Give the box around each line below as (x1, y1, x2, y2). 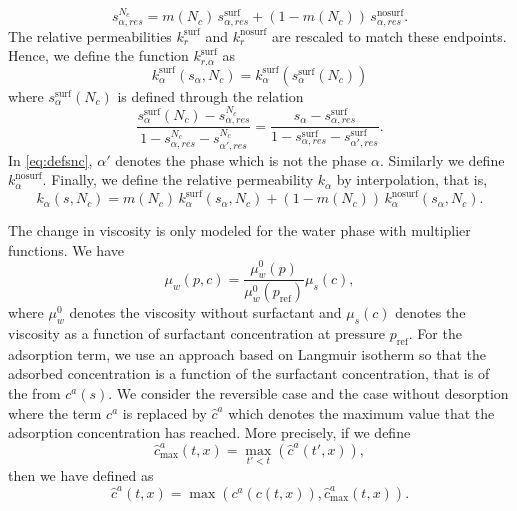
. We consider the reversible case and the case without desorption (108, 382, 509, 403)
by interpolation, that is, (336, 169, 488, 190)
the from (8, 382, 61, 403)
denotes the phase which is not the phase (115, 149, 367, 170)
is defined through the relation (117, 85, 304, 106)
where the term (8, 402, 102, 423)
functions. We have (8, 239, 124, 260)
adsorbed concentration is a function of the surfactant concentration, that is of (8, 363, 490, 384)
